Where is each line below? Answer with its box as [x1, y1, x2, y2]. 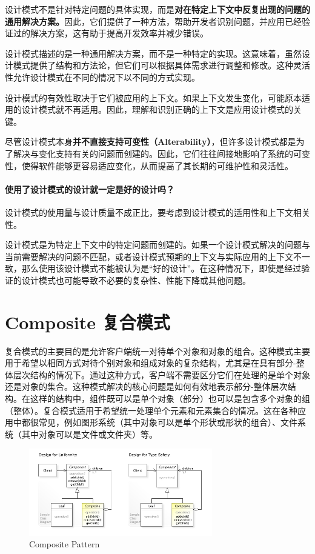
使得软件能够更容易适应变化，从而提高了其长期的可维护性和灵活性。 [21, 159, 293, 172]
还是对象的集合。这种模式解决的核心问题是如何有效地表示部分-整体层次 [5, 380, 288, 393]
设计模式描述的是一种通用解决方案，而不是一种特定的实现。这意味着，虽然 [5, 47, 302, 59]
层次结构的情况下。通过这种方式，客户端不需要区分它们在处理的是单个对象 [13, 368, 310, 381]
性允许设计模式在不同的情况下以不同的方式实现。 [5, 70, 200, 83]
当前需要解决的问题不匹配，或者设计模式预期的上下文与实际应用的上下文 [5, 250, 293, 262]
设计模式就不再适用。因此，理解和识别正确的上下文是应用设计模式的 [21, 103, 293, 116]
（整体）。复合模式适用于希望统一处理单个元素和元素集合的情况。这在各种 [5, 404, 297, 416]
